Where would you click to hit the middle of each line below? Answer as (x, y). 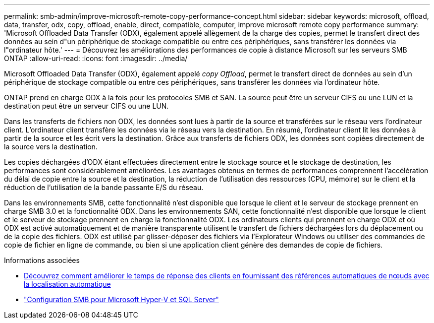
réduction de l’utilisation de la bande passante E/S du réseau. (104, 187)
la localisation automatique (67, 284)
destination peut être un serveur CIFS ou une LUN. (86, 106)
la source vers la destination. (51, 147)
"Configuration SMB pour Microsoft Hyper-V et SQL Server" (121, 299)
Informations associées (42, 260)
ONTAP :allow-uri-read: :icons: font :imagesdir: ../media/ (96, 58)
